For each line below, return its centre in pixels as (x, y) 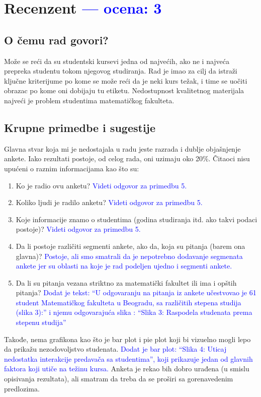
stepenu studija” (41, 322)
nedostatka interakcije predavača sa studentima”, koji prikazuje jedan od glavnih (128, 358)
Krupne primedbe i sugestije (80, 127)
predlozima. (22, 388)
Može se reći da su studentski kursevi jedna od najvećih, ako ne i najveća (117, 61)
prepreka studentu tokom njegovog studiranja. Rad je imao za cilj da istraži (121, 71)
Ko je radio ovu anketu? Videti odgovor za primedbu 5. (101, 185)
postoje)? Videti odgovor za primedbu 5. (78, 229)
